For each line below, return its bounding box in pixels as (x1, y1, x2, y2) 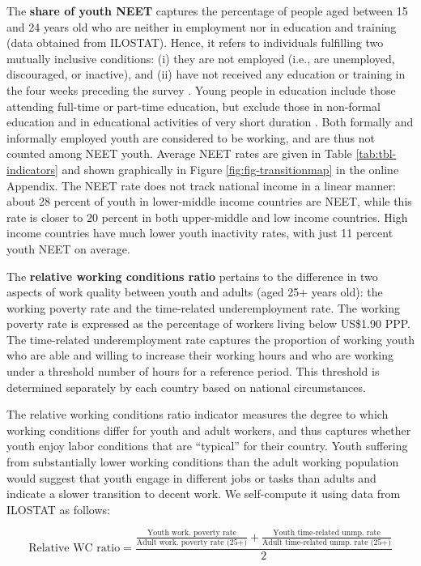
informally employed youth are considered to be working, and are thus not (6, 129, 375, 146)
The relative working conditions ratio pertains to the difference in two (6, 267, 378, 284)
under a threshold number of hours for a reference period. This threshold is (6, 363, 380, 380)
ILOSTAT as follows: (6, 500, 110, 517)
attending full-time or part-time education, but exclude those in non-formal (6, 97, 381, 114)
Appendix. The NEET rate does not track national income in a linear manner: (6, 177, 396, 194)
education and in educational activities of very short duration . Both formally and (6, 113, 414, 130)
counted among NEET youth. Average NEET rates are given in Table (6, 145, 352, 162)
